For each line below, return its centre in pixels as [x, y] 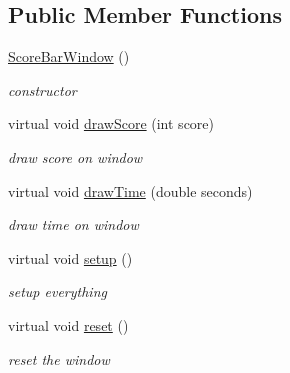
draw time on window [73, 224]
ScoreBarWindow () [69, 56]
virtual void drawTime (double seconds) [130, 190]
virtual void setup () [70, 257]
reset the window [59, 358]
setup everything [57, 291]
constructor [42, 89]
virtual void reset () [68, 324]
